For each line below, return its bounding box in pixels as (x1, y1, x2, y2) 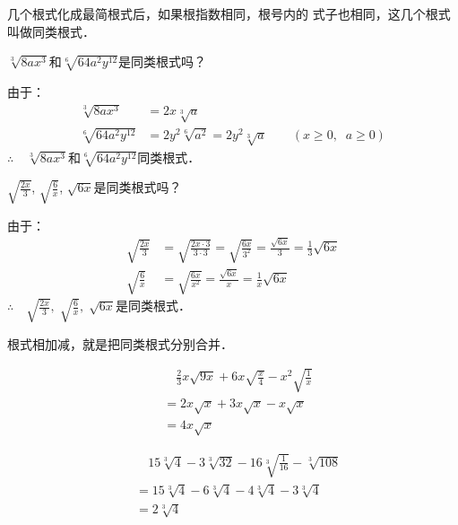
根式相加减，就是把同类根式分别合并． (7, 334, 233, 353)
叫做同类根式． (7, 22, 95, 40)
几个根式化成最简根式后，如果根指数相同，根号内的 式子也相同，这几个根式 (7, 4, 451, 22)
